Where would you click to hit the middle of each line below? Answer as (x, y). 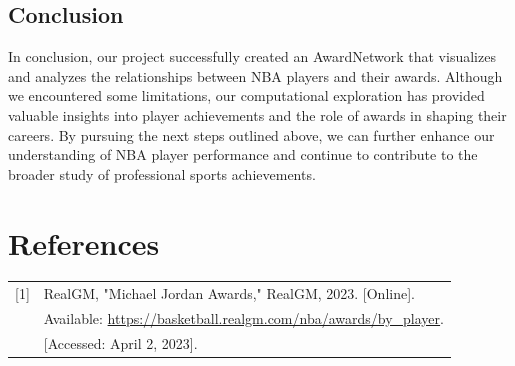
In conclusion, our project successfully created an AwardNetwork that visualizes (252, 56)
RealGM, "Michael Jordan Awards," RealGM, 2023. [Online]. (229, 293)
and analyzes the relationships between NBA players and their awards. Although (255, 75)
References (84, 242)
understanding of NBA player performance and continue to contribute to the (243, 154)
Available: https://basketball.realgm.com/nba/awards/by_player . (243, 318)
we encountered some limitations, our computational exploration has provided (246, 95)
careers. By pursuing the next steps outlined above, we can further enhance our (251, 134)
